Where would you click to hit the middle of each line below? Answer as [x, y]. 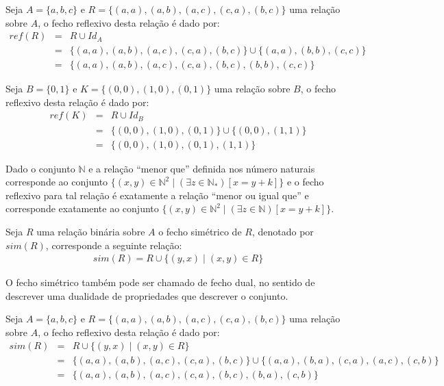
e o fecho [305, 182]
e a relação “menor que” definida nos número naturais [202, 168]
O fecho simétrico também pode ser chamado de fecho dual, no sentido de [160, 282]
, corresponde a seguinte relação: [114, 245]
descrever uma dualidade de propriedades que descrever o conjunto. [147, 295]
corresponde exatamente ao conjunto [82, 208]
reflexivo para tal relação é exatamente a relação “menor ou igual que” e [157, 195]
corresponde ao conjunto [57, 182]
